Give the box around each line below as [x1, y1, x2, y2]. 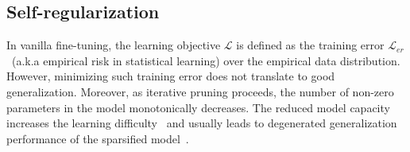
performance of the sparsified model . [6, 130, 189, 146]
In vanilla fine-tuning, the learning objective [6, 37, 221, 53]
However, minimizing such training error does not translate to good [6, 68, 335, 84]
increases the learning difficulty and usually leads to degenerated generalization [6, 115, 397, 131]
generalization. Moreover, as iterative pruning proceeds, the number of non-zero [6, 83, 394, 99]
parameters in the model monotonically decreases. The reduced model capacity [6, 99, 390, 115]
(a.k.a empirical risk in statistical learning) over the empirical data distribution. [11, 52, 400, 68]
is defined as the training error [236, 37, 385, 53]
